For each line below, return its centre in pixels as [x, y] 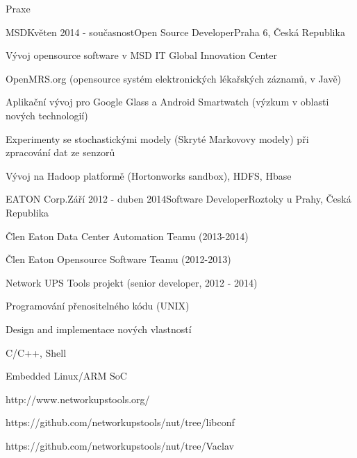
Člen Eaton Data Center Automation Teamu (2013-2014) [127, 236]
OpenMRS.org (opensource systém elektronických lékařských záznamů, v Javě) [174, 78]
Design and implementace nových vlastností [99, 329]
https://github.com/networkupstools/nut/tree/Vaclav [120, 445]
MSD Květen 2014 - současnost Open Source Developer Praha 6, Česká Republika [175, 32]
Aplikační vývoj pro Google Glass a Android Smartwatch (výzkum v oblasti [167, 102]
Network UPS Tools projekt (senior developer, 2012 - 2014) [132, 282]
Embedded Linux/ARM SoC [66, 376]
